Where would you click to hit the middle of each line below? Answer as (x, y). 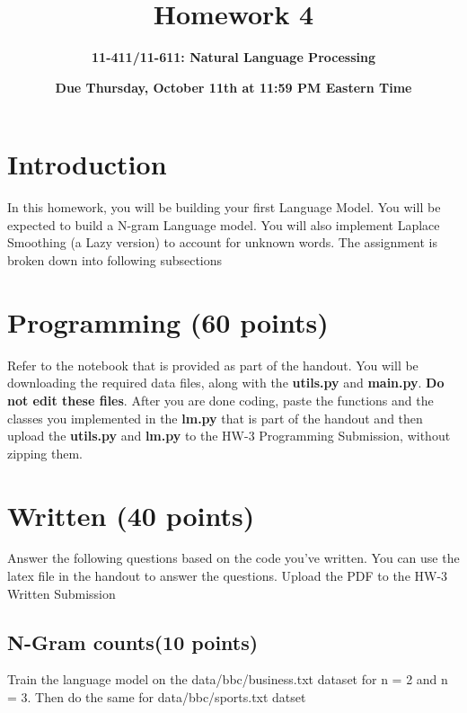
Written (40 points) (131, 515)
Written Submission (62, 593)
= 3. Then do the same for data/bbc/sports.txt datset (157, 697)
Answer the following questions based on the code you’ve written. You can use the (233, 558)
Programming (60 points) (168, 321)
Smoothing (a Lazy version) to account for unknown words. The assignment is (223, 242)
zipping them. (45, 453)
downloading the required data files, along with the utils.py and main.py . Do (226, 383)
